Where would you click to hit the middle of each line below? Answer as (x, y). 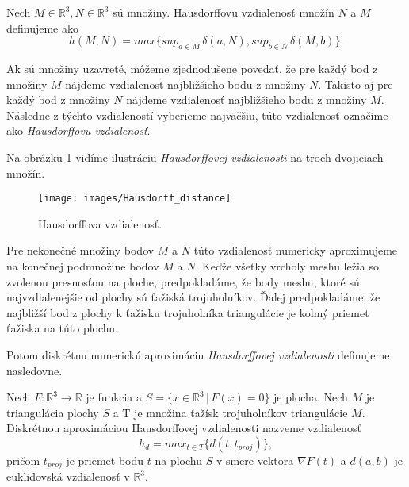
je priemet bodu (105, 460)
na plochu (178, 460)
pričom (23, 460)
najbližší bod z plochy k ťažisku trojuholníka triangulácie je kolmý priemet (188, 312)
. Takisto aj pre (355, 84)
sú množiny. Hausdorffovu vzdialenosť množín (224, 12)
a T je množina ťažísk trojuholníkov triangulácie (230, 412)
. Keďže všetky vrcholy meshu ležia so (287, 265)
